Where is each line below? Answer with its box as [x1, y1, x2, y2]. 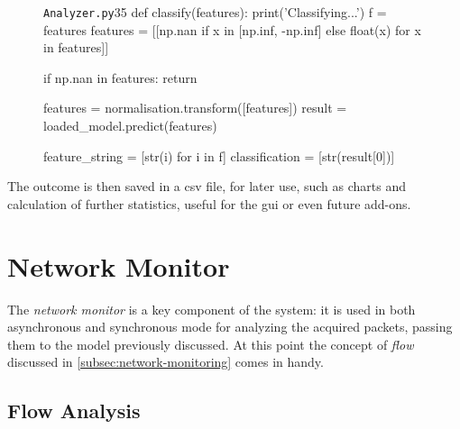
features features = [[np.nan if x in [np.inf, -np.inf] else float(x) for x [43, 20, 421, 39]
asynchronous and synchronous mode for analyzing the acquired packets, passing [7, 317, 453, 336]
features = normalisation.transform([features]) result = [43, 98, 347, 117]
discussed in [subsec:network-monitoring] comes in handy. [7, 352, 324, 371]
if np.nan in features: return [43, 68, 198, 87]
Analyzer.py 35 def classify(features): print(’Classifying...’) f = [43, 3, 387, 21]
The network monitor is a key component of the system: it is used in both [7, 299, 416, 318]
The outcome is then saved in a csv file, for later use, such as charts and [7, 177, 406, 196]
